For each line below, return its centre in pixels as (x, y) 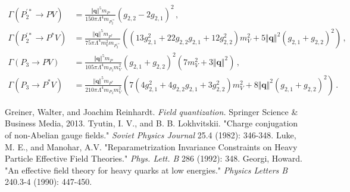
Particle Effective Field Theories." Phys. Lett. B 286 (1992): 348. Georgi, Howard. (154, 158)
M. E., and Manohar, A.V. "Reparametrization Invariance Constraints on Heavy (151, 146)
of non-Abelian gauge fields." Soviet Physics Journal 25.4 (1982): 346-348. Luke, (151, 134)
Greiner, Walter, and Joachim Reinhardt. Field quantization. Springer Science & (151, 111)
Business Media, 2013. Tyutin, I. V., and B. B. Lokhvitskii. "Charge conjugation (151, 123)
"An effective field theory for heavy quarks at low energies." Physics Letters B (146, 170)
